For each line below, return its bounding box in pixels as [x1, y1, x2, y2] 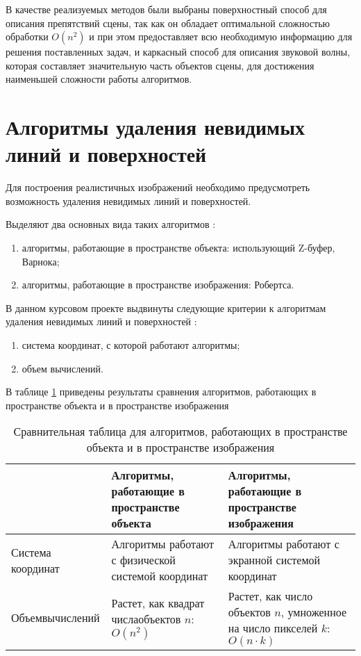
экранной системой [228, 552, 321, 568]
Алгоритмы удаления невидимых [6, 113, 305, 141]
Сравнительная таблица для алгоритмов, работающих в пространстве [13, 423, 348, 440]
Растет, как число [228, 588, 313, 605]
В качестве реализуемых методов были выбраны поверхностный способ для [6, 2, 327, 16]
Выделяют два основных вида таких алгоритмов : [6, 217, 216, 231]
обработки [6, 29, 49, 44]
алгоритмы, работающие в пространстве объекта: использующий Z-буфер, [22, 240, 335, 255]
